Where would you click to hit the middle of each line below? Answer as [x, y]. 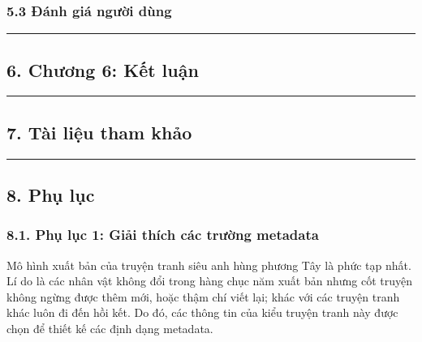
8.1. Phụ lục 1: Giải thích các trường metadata [163, 235]
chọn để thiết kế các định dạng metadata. [110, 328]
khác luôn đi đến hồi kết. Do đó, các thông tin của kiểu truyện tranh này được [202, 312]
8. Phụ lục [51, 195]
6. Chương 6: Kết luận [103, 69]
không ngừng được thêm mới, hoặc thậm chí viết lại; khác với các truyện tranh [203, 296]
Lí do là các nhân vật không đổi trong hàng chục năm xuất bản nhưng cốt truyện [210, 281]
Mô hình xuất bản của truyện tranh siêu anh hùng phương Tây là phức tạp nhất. [209, 265]
